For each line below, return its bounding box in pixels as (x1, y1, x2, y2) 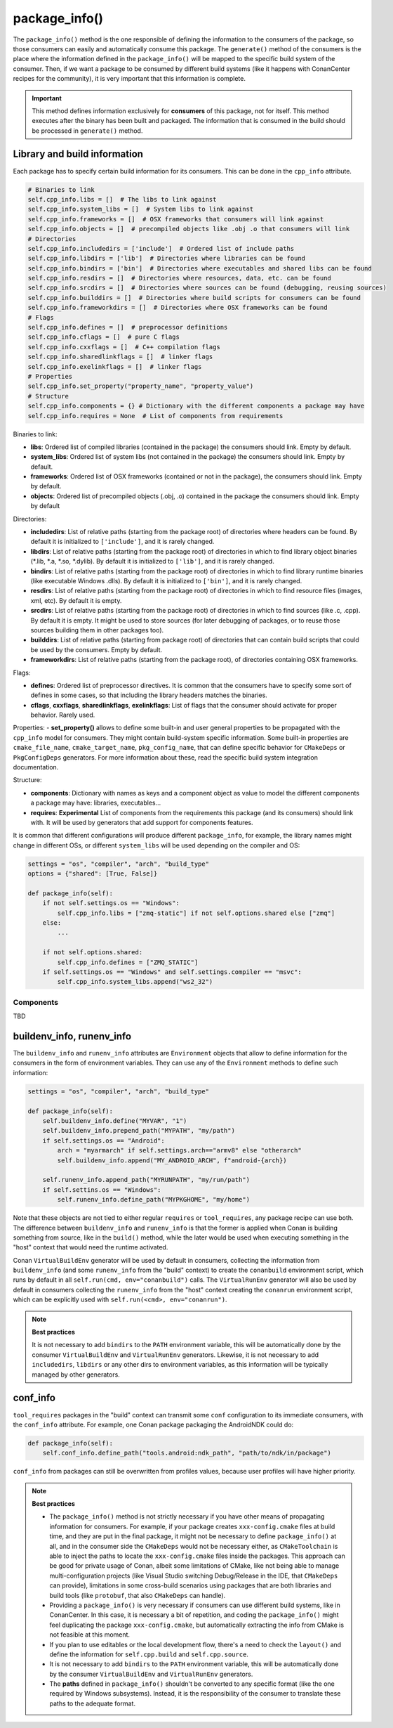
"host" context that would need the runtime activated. (13, 1243, 168, 1252)
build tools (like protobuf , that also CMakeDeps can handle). (49, 1591, 226, 1599)
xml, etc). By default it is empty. (30, 596, 122, 604)
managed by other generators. (32, 1370, 121, 1379)
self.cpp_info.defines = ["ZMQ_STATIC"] (57, 958, 199, 966)
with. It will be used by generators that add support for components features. (30, 818, 253, 826)
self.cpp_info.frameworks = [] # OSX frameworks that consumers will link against (27, 215, 324, 223)
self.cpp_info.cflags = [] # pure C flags (27, 333, 180, 341)
